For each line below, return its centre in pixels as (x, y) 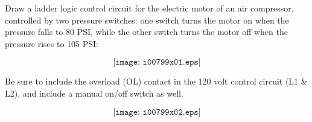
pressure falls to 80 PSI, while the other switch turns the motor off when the (146, 32)
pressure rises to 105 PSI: (52, 43)
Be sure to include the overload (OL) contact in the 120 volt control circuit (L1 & (156, 81)
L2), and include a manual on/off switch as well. (94, 93)
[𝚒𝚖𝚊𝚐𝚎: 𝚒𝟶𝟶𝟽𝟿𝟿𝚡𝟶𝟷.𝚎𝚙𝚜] (157, 63)
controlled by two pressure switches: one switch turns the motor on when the (147, 20)
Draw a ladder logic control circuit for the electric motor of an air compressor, (149, 8)
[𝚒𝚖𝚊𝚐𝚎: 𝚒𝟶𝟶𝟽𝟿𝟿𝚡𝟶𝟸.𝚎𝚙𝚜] (157, 112)
